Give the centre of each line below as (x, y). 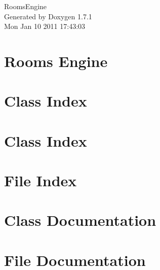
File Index (41, 180)
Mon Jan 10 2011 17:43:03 (45, 26)
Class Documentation (80, 220)
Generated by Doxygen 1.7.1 (48, 16)
